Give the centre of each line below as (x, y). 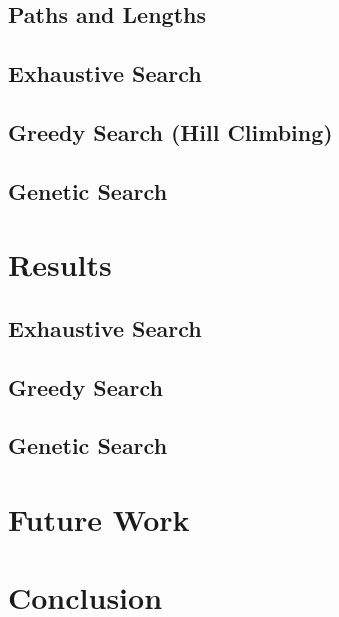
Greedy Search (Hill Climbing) (170, 131)
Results (60, 264)
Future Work (99, 519)
